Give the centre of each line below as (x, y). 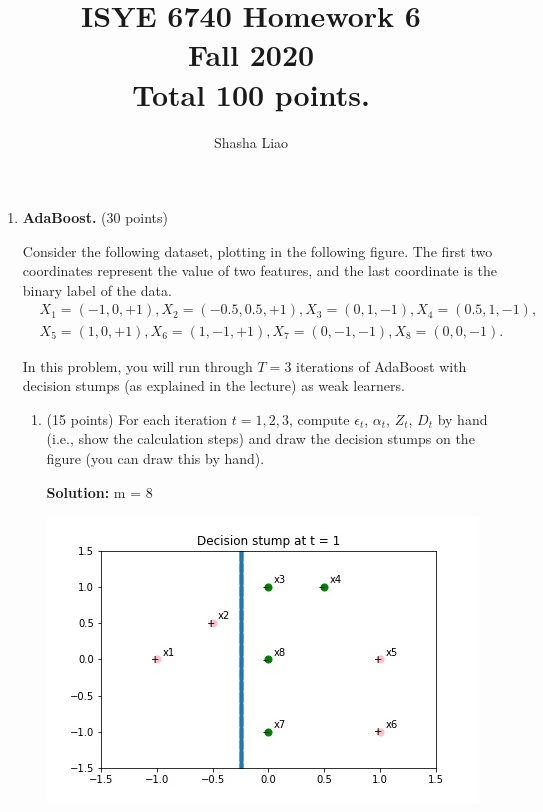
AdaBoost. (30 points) (95, 217)
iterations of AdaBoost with (381, 365)
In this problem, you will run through (137, 365)
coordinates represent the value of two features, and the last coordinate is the (260, 270)
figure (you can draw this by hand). (155, 457)
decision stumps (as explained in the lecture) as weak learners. (213, 385)
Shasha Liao (251, 141)
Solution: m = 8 (99, 491)
